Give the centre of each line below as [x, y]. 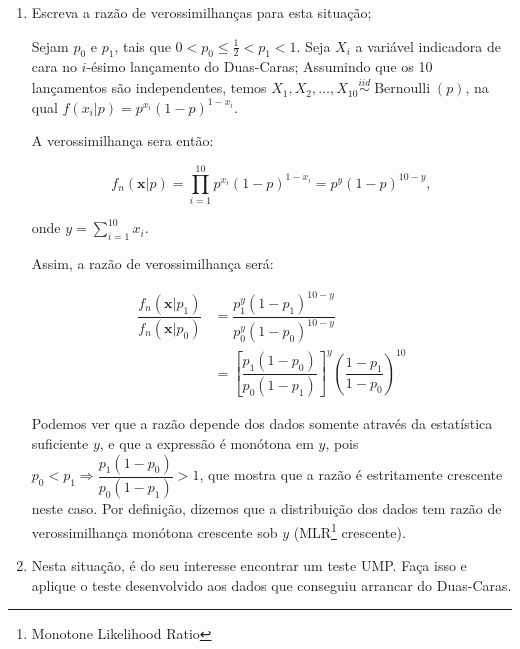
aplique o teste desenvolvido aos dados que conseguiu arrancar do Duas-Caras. [271, 584]
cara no [54, 66]
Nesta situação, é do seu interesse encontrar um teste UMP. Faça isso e [249, 565]
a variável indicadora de [428, 45]
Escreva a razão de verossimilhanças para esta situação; [201, 12]
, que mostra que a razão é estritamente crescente [351, 474]
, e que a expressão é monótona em [206, 442]
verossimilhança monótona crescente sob [154, 531]
